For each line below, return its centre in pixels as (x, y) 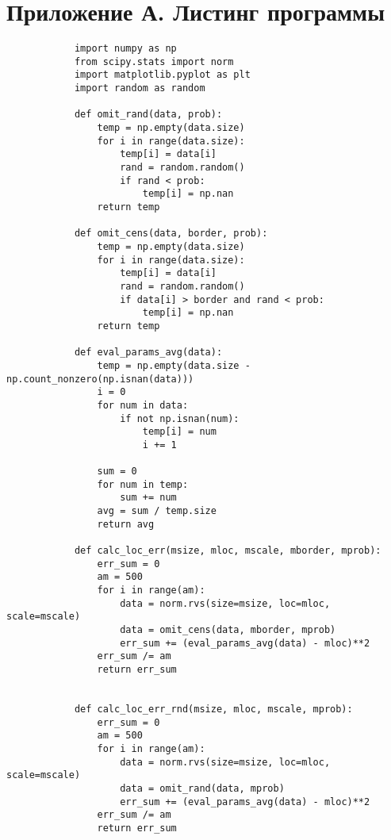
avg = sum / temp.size (157, 511)
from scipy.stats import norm (154, 61)
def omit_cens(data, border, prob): (171, 234)
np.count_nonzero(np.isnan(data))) (100, 379)
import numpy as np (125, 49)
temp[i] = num (179, 432)
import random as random (140, 88)
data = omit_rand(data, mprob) (202, 788)
